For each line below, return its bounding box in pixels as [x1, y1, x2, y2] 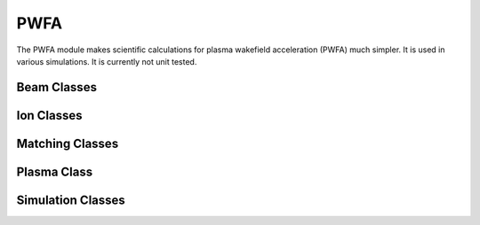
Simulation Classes [16, 192, 126, 207]
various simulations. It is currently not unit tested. [16, 56, 197, 66]
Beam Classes [16, 80, 98, 95]
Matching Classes [16, 136, 119, 151]
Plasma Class [16, 164, 93, 179]
